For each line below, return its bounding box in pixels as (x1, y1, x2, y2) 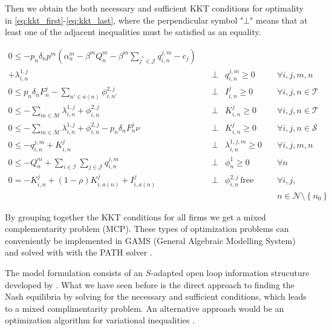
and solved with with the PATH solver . (5, 246, 152, 259)
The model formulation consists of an (5, 266, 143, 279)
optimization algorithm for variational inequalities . (5, 314, 195, 326)
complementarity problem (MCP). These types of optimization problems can (5, 222, 289, 235)
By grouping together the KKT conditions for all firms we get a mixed (5, 210, 266, 223)
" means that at (250, 13, 308, 26)
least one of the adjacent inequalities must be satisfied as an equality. (5, 25, 261, 38)
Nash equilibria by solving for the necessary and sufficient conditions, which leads (5, 290, 307, 303)
